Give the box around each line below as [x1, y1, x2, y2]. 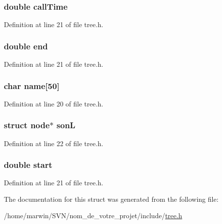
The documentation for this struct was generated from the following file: [4, 194, 219, 204]
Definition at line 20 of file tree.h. [4, 98, 103, 108]
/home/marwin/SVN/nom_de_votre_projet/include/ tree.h [4, 210, 182, 220]
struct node [4, 119, 50, 131]
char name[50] [4, 79, 60, 91]
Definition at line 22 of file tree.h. [4, 138, 103, 148]
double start [4, 159, 52, 171]
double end [4, 40, 48, 52]
